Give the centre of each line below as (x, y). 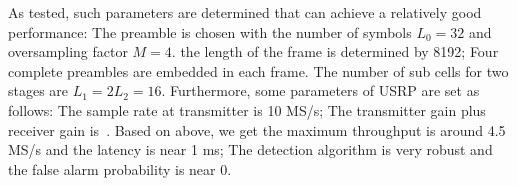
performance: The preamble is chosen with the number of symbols (210, 31)
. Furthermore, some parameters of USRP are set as (320, 90)
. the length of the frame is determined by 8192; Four (335, 51)
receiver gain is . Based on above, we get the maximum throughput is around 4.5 (257, 129)
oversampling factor (68, 51)
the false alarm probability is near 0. (120, 168)
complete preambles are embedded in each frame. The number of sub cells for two (258, 70)
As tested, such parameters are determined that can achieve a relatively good (245, 12)
